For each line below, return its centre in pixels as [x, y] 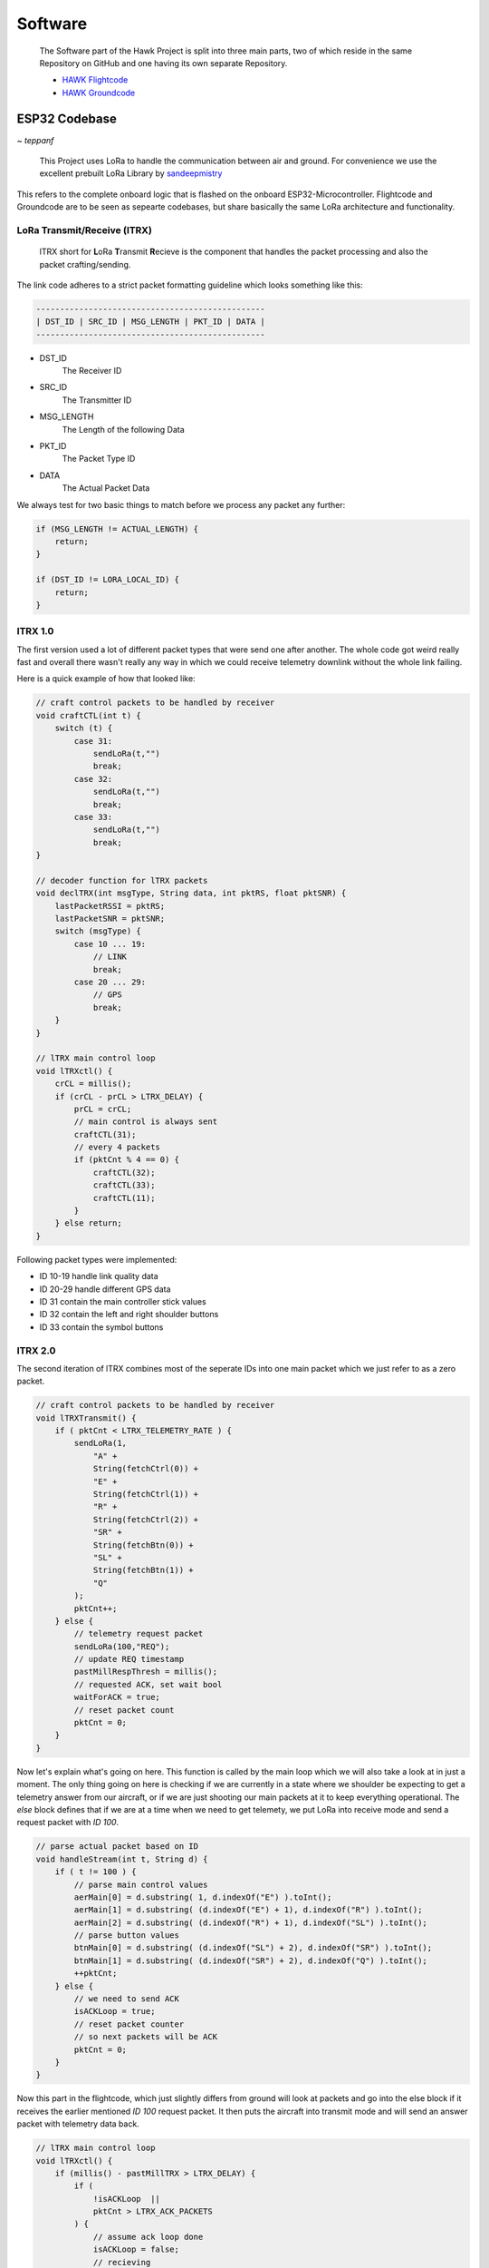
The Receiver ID [92, 371]
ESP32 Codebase [67, 118]
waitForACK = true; [117, 1697]
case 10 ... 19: [110, 944]
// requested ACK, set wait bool [148, 1684]
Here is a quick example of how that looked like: [106, 679]
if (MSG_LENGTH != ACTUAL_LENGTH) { [117, 529]
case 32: [93, 779]
